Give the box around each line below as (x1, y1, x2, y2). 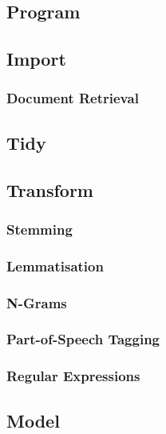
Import (6, 46, 66, 71)
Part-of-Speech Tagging (6, 329, 160, 349)
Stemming (6, 219, 73, 239)
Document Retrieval (6, 88, 139, 108)
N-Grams (6, 292, 67, 312)
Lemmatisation (6, 255, 104, 275)
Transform (6, 177, 93, 202)
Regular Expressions (6, 366, 140, 386)
